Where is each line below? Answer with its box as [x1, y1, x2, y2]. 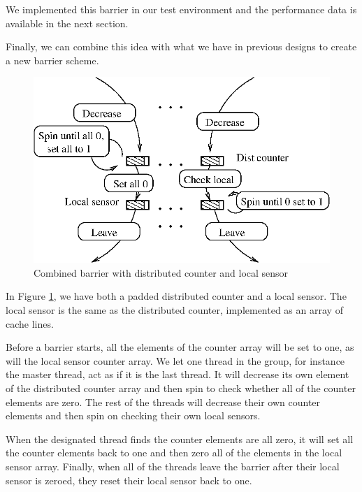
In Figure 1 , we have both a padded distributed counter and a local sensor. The [6, 289, 347, 303]
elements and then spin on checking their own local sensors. [6, 408, 261, 423]
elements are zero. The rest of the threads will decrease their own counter [6, 394, 321, 409]
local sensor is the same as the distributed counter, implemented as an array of [6, 303, 343, 317]
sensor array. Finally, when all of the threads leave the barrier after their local [6, 458, 340, 473]
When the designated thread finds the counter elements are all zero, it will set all [6, 431, 354, 446]
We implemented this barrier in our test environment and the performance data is [6, 2, 357, 16]
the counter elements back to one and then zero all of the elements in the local [6, 445, 342, 460]
